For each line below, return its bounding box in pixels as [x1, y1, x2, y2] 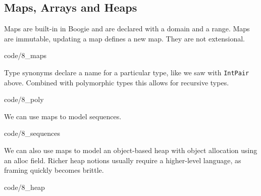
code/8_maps [4, 50, 47, 61]
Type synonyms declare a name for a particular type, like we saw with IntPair [4, 67, 249, 77]
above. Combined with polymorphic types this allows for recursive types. [4, 77, 229, 87]
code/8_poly [4, 94, 44, 105]
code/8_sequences [4, 128, 60, 138]
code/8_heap [4, 181, 45, 192]
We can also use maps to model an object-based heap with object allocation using [4, 145, 257, 156]
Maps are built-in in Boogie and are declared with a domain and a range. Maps [4, 23, 250, 34]
